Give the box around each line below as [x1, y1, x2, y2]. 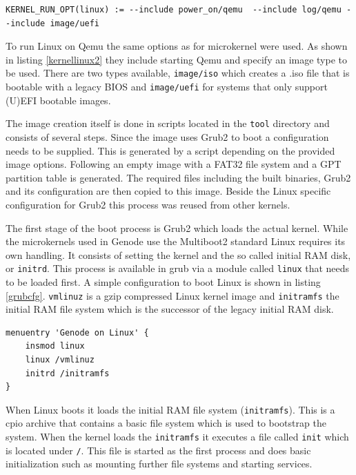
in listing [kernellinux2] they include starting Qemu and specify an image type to [6, 52, 348, 66]
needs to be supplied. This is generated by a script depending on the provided [6, 143, 335, 157]
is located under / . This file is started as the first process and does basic [6, 443, 311, 457]
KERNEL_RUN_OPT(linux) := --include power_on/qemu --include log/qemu [6, 5, 342, 14]
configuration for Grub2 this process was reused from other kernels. [6, 197, 290, 211]
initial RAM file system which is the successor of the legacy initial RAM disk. [6, 302, 334, 316]
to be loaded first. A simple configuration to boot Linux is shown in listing [6, 274, 321, 289]
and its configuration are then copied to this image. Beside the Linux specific [6, 184, 331, 198]
